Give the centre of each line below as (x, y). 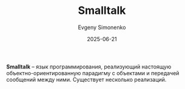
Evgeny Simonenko (102, 27)
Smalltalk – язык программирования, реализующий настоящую (89, 67)
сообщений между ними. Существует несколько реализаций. (86, 79)
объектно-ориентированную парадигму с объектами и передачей (93, 73)
